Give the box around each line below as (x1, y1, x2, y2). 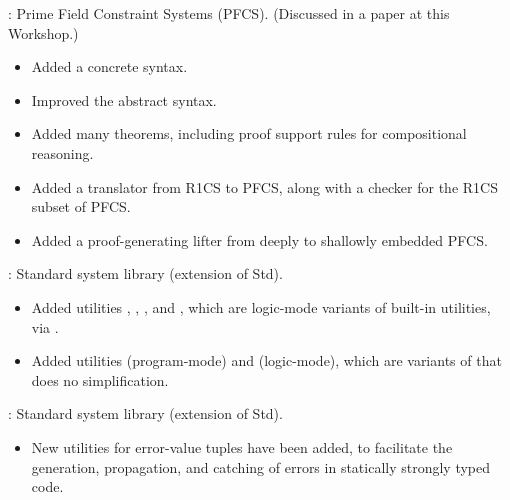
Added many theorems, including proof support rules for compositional (31, 123, 467, 144)
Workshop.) (8, 22, 79, 43)
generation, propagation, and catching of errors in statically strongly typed (31, 456, 491, 477)
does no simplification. (31, 369, 169, 390)
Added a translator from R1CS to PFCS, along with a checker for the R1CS (31, 176, 498, 197)
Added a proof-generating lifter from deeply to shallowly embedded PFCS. (31, 229, 488, 250)
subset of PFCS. (31, 196, 131, 217)
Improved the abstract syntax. (31, 89, 217, 110)
